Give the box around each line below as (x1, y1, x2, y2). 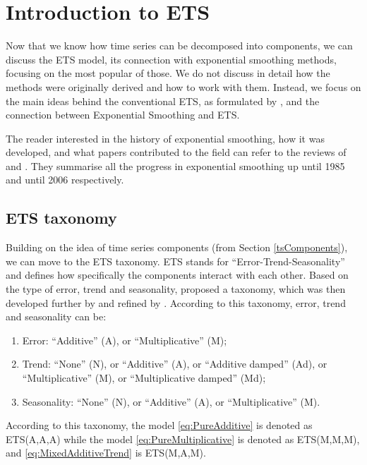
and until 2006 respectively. (6, 172, 124, 187)
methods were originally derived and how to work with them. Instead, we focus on (6, 79, 361, 94)
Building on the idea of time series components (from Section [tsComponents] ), (6, 240, 348, 255)
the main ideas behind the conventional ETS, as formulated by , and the (6, 93, 320, 108)
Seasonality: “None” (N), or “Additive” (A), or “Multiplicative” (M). (22, 394, 320, 409)
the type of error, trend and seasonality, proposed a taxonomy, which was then (6, 282, 346, 296)
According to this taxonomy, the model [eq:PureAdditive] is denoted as (6, 418, 313, 433)
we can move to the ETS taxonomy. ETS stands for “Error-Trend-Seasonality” (6, 253, 345, 268)
